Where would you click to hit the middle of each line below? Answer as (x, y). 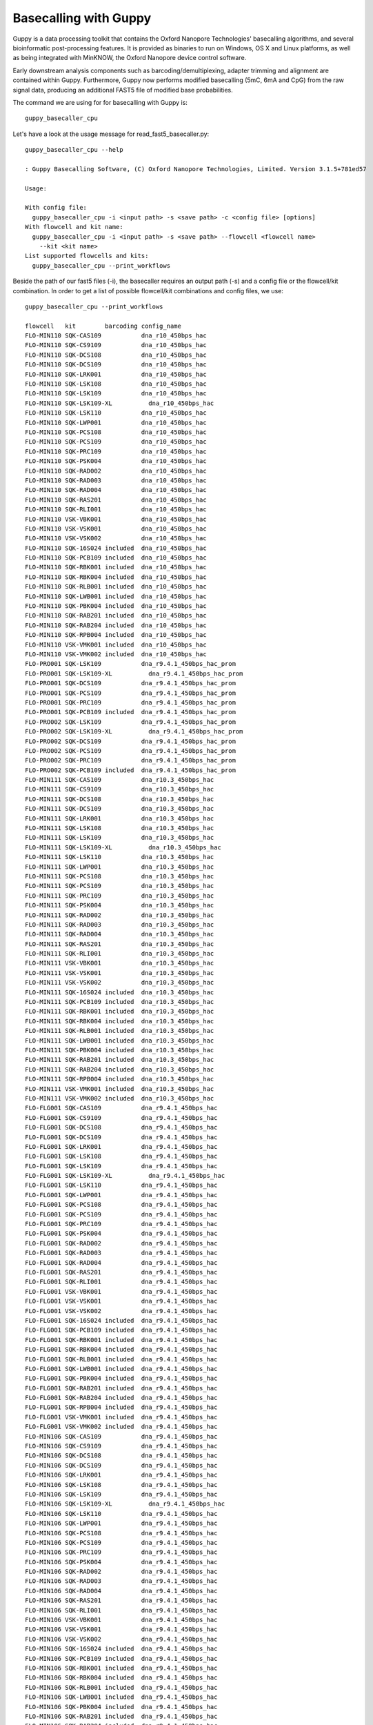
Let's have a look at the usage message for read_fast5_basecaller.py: (111, 134)
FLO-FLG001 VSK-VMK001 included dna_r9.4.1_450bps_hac (121, 1417)
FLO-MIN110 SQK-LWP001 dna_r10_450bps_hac (116, 422)
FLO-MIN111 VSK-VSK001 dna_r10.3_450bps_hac (120, 973)
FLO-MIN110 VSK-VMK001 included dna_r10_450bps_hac (116, 644)
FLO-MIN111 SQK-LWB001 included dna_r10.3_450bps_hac (120, 1041)
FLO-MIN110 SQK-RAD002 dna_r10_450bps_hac (116, 471)
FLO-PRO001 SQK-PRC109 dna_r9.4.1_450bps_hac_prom (130, 702)
